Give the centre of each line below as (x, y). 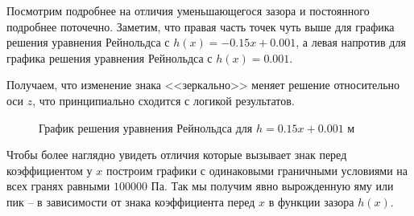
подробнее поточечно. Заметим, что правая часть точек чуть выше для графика (201, 26)
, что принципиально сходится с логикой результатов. (164, 100)
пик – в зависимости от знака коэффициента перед (131, 201)
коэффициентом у (50, 170)
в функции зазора (311, 201)
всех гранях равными (58, 186)
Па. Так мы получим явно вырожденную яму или (272, 186)
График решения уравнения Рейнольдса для (146, 127)
